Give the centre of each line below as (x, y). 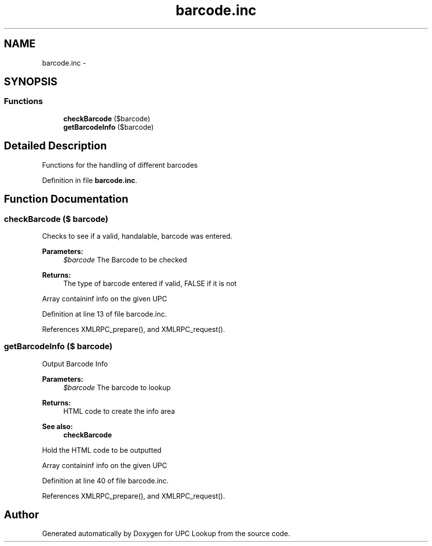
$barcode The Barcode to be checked (125, 259)
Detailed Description (55, 146)
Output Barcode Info (75, 364)
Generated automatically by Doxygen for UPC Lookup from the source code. (166, 534)
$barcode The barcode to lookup (117, 387)
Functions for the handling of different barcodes (120, 165)
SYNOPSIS (31, 82)
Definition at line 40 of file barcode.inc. (105, 480)
